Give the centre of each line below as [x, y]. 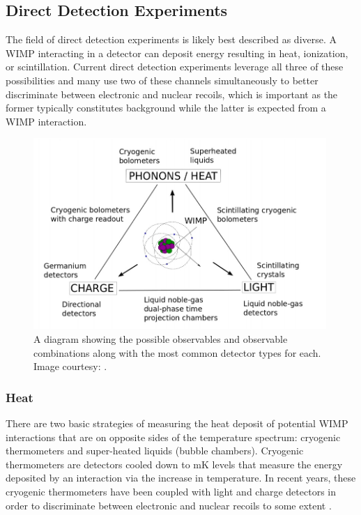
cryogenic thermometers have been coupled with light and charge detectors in [171, 491]
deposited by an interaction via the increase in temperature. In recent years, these [181, 478]
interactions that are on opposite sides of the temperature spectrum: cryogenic [173, 437]
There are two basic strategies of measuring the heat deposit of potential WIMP [177, 423]
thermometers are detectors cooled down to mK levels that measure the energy [174, 464]
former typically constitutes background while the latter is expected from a [166, 108]
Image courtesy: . [70, 366]
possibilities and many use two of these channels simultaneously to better [162, 80]
